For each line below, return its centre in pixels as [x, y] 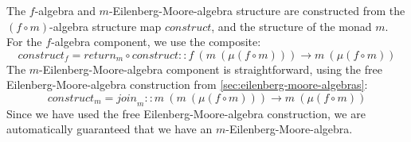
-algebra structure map [106, 26]
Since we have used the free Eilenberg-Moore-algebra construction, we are [186, 113]
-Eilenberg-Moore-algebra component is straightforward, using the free [211, 69]
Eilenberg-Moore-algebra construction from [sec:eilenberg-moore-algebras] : [187, 84]
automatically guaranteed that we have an [110, 129]
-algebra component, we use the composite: [156, 42]
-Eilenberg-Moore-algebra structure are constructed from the [257, 10]
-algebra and [65, 10]
